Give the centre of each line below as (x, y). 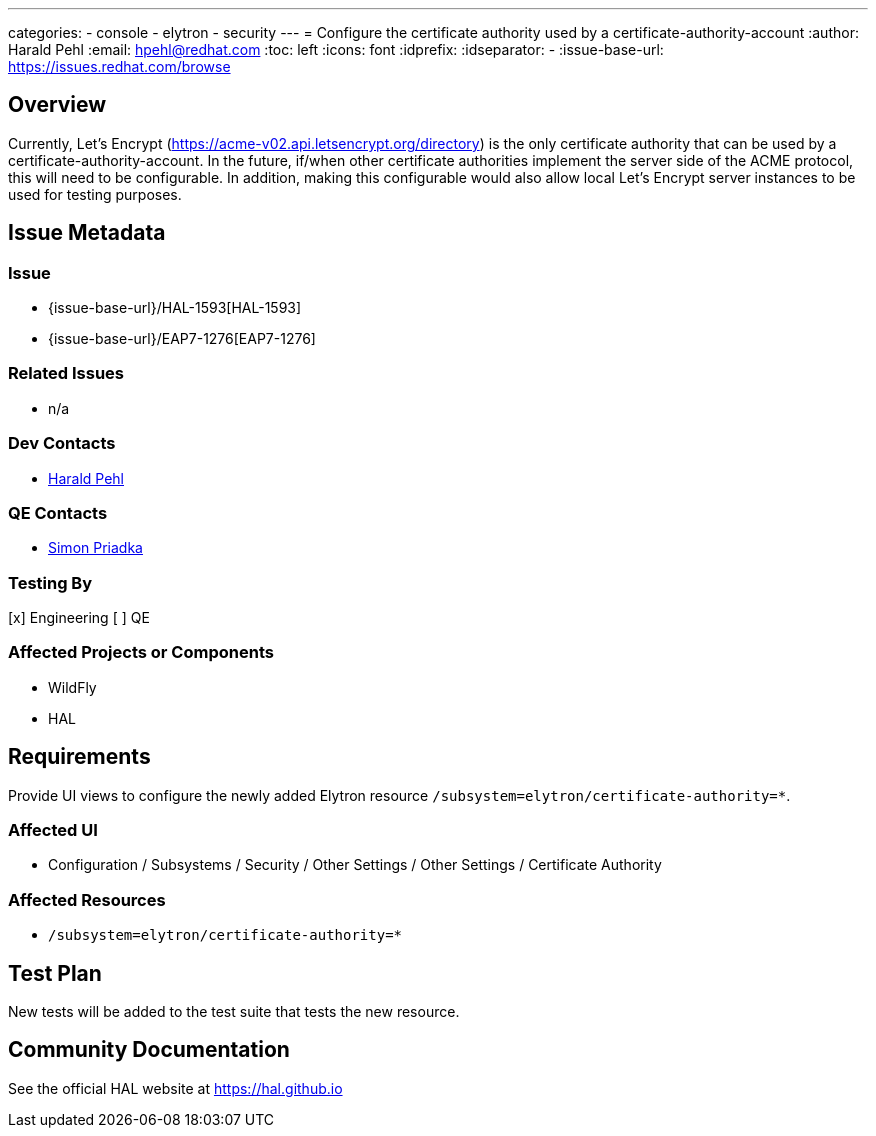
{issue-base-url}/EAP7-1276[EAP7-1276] (182, 339)
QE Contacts (58, 512)
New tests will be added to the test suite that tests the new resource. (234, 1011)
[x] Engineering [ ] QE (79, 618)
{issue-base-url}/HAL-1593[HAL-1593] (175, 308)
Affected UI (53, 830)
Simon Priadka (95, 548)
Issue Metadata (87, 233)
